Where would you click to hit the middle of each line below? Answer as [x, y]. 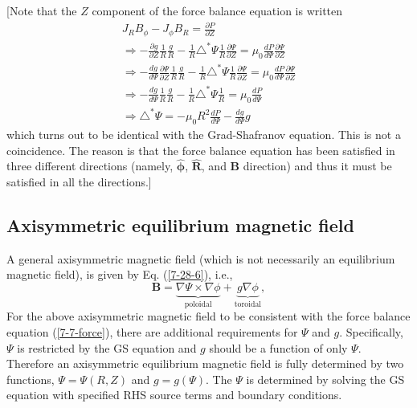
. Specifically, [371, 331]
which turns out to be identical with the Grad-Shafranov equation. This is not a [204, 134]
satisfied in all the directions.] [79, 181]
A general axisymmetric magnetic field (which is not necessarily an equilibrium [201, 258]
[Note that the [42, 10]
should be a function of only [278, 347]
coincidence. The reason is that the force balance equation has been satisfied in [201, 150]
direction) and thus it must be [317, 166]
